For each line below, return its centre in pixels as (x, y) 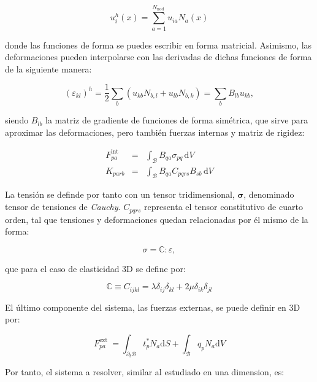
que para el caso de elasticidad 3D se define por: (95, 268)
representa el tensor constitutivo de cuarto (223, 207)
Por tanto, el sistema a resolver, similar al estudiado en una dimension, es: (145, 372)
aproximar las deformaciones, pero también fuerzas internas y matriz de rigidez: (155, 132)
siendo (17, 120)
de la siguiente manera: (48, 68)
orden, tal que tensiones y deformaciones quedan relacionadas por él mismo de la (157, 219)
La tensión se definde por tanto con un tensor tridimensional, (120, 194)
